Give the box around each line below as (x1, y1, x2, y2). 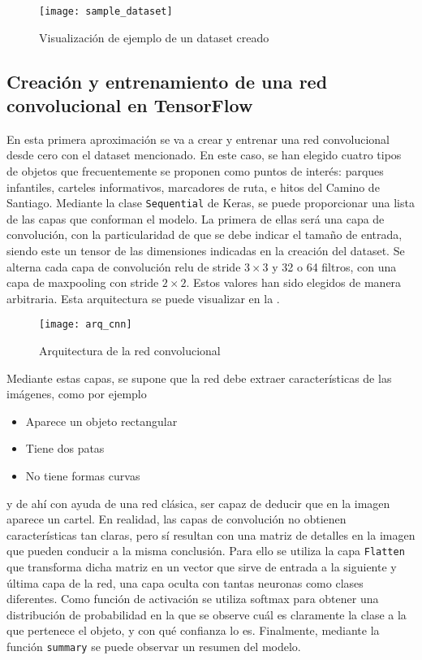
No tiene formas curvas (25, 467, 140, 484)
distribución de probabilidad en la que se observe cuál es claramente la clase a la (6, 606, 407, 623)
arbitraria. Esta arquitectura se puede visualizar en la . (6, 289, 280, 306)
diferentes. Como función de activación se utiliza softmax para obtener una (6, 590, 379, 607)
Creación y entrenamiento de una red (6, 68, 328, 93)
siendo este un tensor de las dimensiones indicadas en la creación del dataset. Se (6, 242, 405, 259)
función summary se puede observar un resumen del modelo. (6, 638, 301, 655)
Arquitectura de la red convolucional (39, 342, 221, 359)
